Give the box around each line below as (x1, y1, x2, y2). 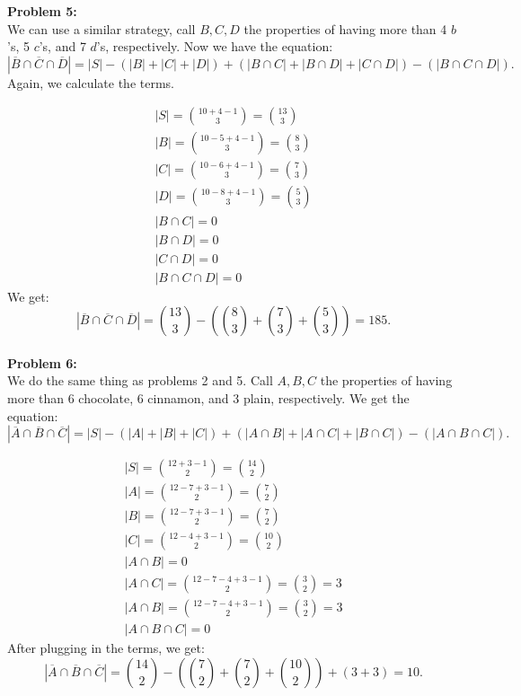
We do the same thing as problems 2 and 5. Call (7, 371, 273, 390)
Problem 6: (7, 353, 77, 372)
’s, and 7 (39, 37, 86, 56)
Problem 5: (7, 2, 77, 20)
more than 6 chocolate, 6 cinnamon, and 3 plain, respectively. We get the (7, 389, 410, 407)
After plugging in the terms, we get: (7, 639, 205, 657)
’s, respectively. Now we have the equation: (96, 37, 333, 56)
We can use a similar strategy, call (7, 19, 196, 38)
